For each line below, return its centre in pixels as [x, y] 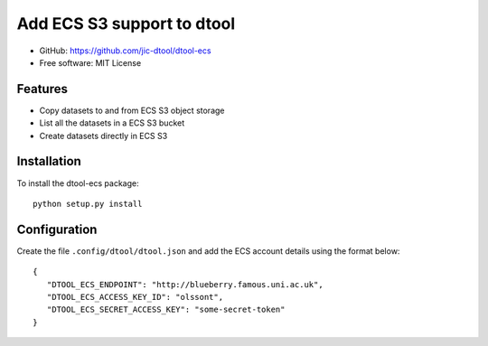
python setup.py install [88, 204]
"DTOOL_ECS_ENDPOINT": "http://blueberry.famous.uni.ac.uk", [185, 284]
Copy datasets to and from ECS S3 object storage [132, 110]
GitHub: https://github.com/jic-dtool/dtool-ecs [125, 51]
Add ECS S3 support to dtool [126, 23]
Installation [49, 161]
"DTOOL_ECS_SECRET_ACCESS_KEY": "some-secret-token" [166, 310]
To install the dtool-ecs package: [78, 183]
